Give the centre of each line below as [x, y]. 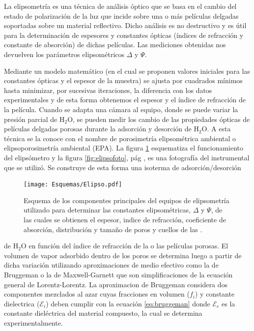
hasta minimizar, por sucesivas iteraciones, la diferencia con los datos [108, 90]
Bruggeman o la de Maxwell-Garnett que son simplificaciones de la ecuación [118, 274]
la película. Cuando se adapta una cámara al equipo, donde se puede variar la [121, 109]
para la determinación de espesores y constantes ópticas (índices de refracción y [124, 35]
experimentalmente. [33, 322]
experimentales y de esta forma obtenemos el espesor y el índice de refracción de [125, 100]
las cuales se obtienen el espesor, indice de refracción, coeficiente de [125, 219]
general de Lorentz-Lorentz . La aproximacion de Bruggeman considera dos [116, 284]
